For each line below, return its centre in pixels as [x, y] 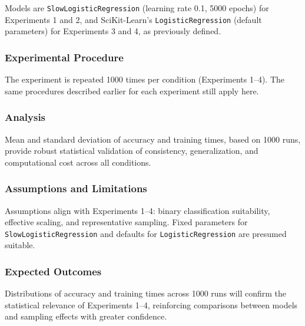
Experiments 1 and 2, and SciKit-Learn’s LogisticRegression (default [133, 19]
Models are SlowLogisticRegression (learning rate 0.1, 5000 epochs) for [137, 8]
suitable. [20, 245]
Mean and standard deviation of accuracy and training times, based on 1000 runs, [153, 139]
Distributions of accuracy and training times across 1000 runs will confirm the [146, 293]
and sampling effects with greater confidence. [86, 316]
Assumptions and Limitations [76, 188]
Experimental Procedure [64, 57]
